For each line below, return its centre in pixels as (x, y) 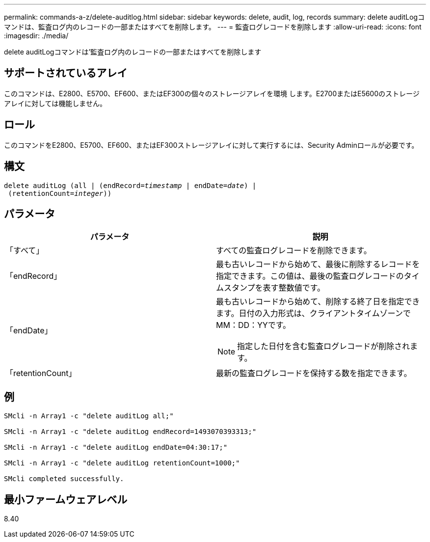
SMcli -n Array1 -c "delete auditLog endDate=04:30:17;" (116, 447)
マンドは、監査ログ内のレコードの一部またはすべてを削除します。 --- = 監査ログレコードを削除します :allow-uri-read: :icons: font (213, 27)
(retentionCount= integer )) (60, 193)
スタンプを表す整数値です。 (274, 288)
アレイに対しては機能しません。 (55, 103)
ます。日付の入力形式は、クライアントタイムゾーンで (313, 313)
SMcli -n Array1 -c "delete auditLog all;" (89, 416)
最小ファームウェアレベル (66, 499)
